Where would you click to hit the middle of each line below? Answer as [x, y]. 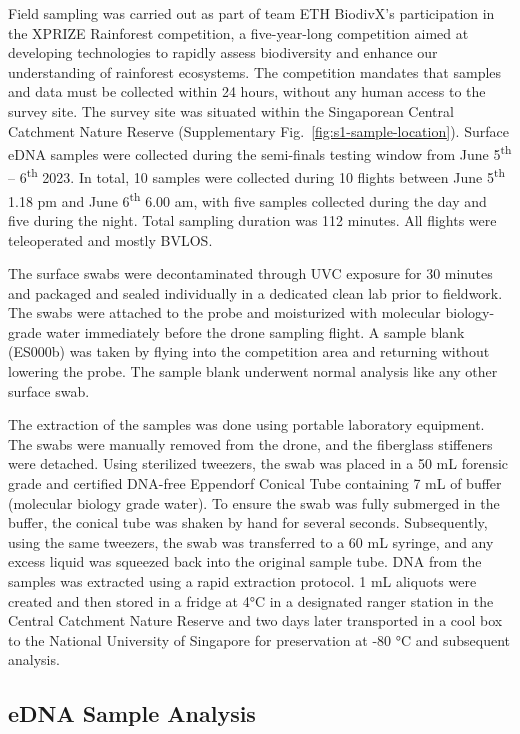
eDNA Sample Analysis [132, 713]
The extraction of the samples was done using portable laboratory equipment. [246, 424]
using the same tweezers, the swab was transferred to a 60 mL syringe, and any [251, 541]
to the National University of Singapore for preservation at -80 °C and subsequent [259, 639]
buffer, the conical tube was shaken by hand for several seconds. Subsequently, [248, 522]
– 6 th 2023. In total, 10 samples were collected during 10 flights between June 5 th [256, 176]
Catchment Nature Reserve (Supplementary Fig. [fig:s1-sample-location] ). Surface [258, 130]
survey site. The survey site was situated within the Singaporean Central [231, 110]
